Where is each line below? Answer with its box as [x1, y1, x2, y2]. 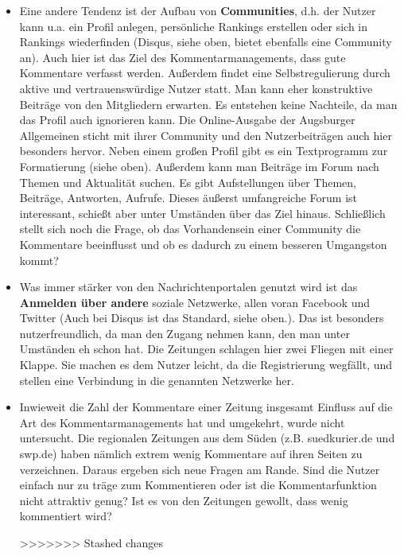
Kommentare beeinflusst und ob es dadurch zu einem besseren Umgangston [19, 235, 387, 252]
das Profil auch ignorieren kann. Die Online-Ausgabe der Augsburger [19, 111, 355, 128]
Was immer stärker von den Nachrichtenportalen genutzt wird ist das [19, 278, 358, 295]
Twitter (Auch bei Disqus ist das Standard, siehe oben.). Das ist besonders [19, 309, 384, 326]
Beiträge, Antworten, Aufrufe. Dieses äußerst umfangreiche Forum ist [19, 189, 358, 206]
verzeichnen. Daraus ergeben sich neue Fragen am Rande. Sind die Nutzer [19, 461, 380, 477]
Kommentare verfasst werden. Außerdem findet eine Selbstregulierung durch [19, 64, 390, 81]
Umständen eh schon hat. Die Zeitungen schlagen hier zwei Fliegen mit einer [19, 340, 394, 357]
